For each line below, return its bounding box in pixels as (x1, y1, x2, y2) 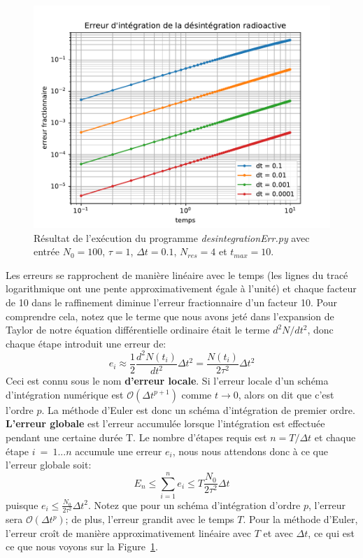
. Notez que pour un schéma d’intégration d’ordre (88, 497, 301, 512)
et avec (263, 525, 293, 540)
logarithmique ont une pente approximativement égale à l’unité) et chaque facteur (6, 281, 357, 296)
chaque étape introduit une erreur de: (6, 336, 166, 350)
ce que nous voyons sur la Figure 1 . (6, 539, 158, 554)
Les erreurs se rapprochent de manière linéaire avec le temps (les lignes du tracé (6, 267, 348, 282)
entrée (34, 244, 59, 259)
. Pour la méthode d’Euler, (243, 512, 358, 527)
